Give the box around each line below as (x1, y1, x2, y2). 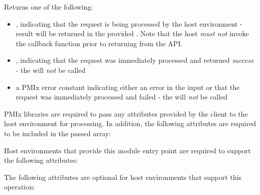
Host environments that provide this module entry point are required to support (4, 145, 251, 155)
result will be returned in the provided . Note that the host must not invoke (16, 28, 249, 39)
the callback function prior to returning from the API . (16, 38, 183, 48)
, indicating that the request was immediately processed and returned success (16, 55, 253, 65)
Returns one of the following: (4, 2, 93, 12)
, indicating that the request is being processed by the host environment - (16, 18, 242, 29)
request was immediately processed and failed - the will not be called (16, 91, 228, 102)
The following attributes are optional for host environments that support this (4, 171, 242, 182)
